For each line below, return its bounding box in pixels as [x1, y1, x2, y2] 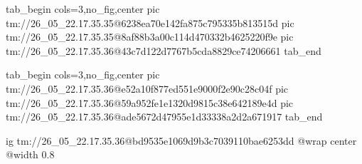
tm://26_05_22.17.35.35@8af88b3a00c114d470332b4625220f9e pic [6, 29, 294, 44]
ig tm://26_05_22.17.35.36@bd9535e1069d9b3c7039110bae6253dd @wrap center [6, 133, 357, 148]
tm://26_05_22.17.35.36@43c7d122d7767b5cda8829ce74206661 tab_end [6, 43, 321, 58]
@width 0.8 [6, 147, 55, 162]
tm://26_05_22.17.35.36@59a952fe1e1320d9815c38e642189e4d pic [6, 95, 294, 110]
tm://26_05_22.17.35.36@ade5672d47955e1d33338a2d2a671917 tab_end [6, 109, 323, 124]
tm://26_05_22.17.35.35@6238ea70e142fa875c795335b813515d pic [6, 15, 294, 30]
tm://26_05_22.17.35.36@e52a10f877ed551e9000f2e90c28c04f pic [6, 81, 289, 96]
